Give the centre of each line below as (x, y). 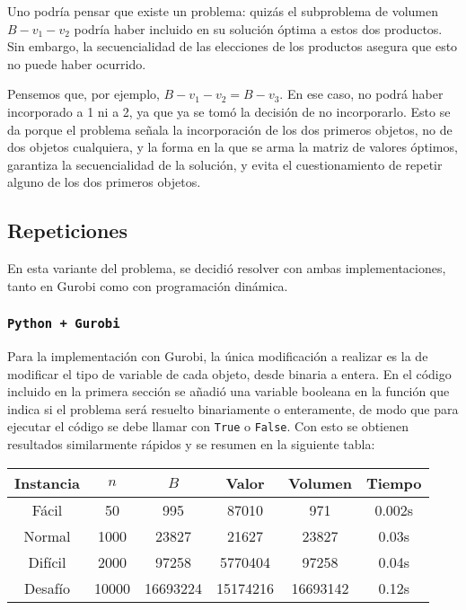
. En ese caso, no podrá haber (361, 94)
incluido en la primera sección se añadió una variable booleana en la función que (229, 391)
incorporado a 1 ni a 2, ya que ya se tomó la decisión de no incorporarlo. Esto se (229, 111)
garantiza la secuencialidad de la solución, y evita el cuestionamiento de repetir (225, 164)
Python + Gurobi (64, 324)
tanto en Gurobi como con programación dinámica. (148, 285)
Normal (47, 535)
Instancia (48, 482)
